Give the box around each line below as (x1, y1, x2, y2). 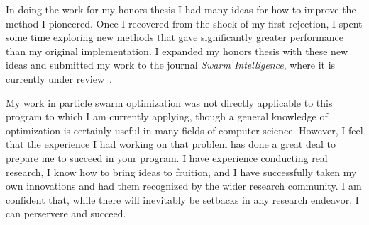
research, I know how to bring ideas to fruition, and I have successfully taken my (6, 164, 357, 179)
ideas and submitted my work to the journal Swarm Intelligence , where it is (6, 57, 336, 72)
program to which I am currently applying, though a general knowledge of (6, 109, 328, 124)
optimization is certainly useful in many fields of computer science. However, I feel (6, 122, 363, 137)
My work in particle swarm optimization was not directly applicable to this (6, 95, 333, 110)
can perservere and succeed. (6, 206, 126, 221)
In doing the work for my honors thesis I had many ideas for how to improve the (6, 2, 356, 16)
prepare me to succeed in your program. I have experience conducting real (6, 150, 328, 165)
